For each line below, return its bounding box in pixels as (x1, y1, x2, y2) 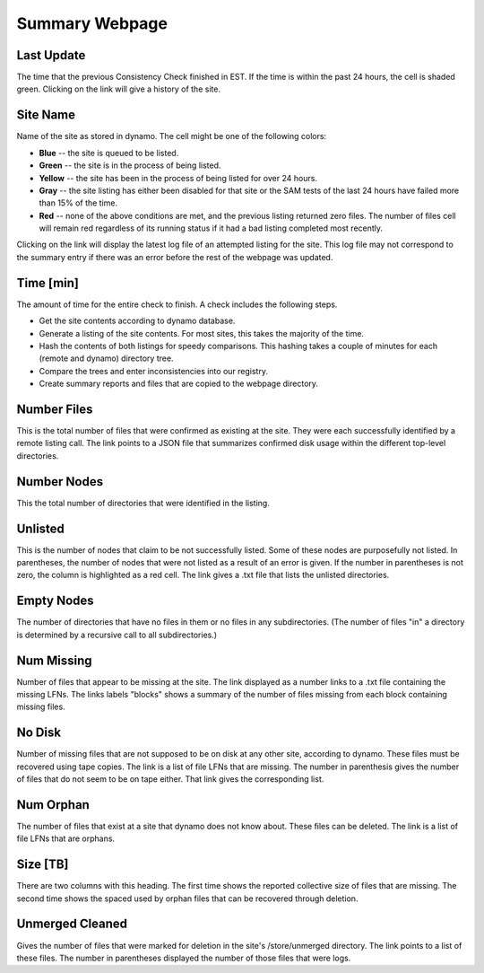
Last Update (16, 48, 86, 63)
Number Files (16, 401, 93, 416)
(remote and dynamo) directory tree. (39, 353, 174, 364)
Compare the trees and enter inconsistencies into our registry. (39, 365, 269, 376)
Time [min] (16, 275, 80, 291)
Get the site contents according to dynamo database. (39, 315, 236, 327)
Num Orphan (16, 797, 90, 812)
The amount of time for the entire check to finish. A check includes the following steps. (16, 299, 338, 310)
